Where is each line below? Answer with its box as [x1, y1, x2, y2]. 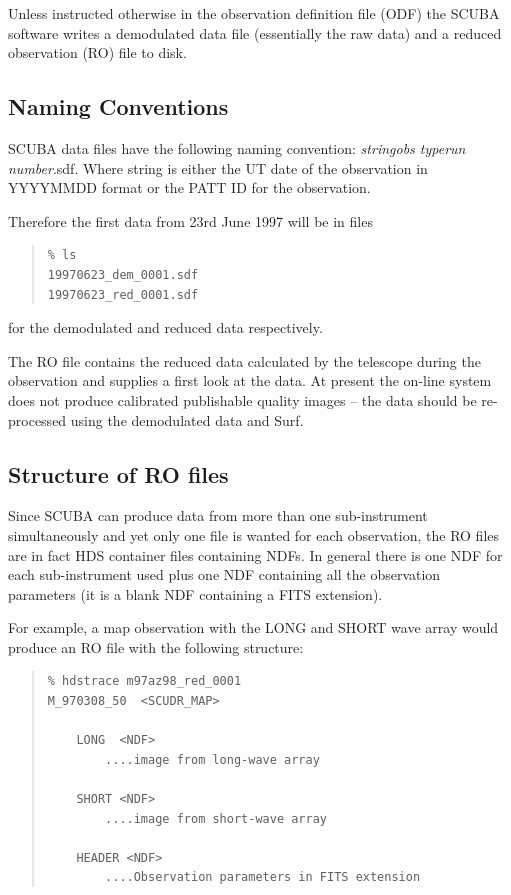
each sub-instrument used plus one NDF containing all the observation [8, 564, 441, 585]
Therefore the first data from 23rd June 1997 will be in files [8, 210, 373, 231]
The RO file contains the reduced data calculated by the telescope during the [8, 350, 481, 371]
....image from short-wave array [105, 811, 327, 826]
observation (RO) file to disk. [8, 42, 187, 63]
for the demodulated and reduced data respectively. [8, 317, 323, 338]
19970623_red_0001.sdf [47, 287, 199, 302]
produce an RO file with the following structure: [8, 636, 304, 657]
